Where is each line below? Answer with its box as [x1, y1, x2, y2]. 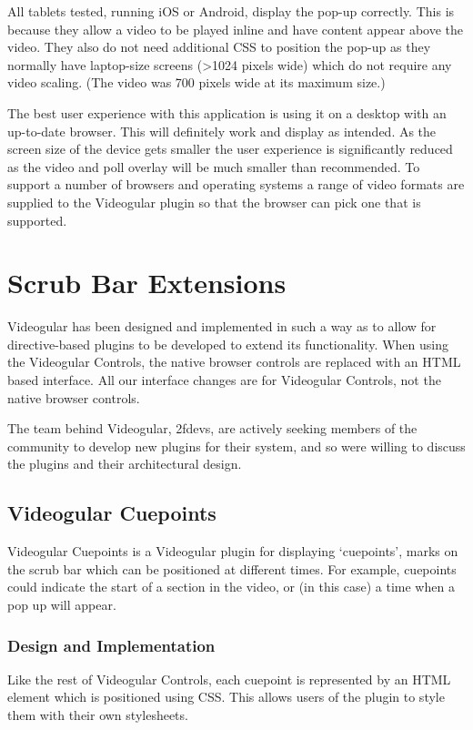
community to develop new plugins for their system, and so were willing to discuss [7, 436, 466, 455]
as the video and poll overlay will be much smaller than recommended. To [7, 157, 420, 176]
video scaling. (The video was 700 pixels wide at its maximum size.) [7, 73, 386, 92]
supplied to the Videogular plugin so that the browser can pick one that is [7, 192, 421, 211]
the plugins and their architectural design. [7, 454, 242, 473]
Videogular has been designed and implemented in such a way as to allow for [7, 317, 437, 336]
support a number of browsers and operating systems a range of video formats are [7, 175, 465, 194]
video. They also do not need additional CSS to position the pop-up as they [7, 37, 431, 56]
